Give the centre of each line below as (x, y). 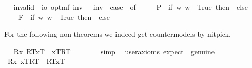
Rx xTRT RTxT (36, 61)
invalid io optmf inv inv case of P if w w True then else (131, 7)
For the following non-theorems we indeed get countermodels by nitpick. (118, 34)
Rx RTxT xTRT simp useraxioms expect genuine (114, 51)
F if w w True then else (64, 17)
